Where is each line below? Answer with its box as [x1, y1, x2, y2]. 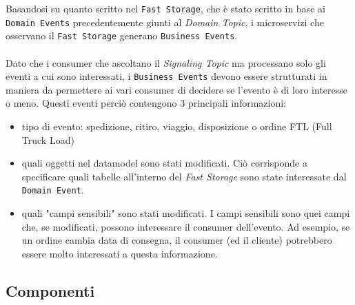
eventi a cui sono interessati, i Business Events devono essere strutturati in [6, 69, 327, 83]
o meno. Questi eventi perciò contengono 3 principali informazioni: [6, 96, 286, 110]
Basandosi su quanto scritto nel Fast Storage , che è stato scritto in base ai [6, 1, 325, 15]
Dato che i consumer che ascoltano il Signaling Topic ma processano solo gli [6, 55, 326, 70]
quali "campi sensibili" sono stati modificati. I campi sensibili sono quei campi [21, 206, 350, 220]
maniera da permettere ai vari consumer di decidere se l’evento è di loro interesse [6, 82, 347, 96]
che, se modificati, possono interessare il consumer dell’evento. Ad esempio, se [21, 219, 350, 233]
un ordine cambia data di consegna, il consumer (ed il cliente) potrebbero [21, 233, 332, 247]
